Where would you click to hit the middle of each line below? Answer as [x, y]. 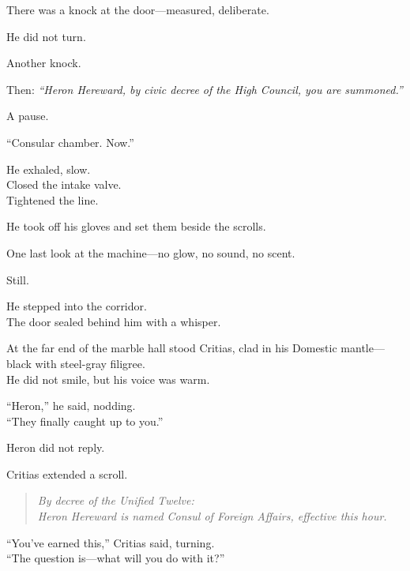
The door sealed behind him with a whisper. [114, 321]
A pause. [28, 116]
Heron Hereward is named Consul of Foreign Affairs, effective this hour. [212, 516]
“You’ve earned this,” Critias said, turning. [111, 542]
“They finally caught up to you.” [85, 421]
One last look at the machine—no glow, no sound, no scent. [151, 252]
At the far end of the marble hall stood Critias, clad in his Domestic [172, 348]
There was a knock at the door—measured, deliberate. [138, 9]
